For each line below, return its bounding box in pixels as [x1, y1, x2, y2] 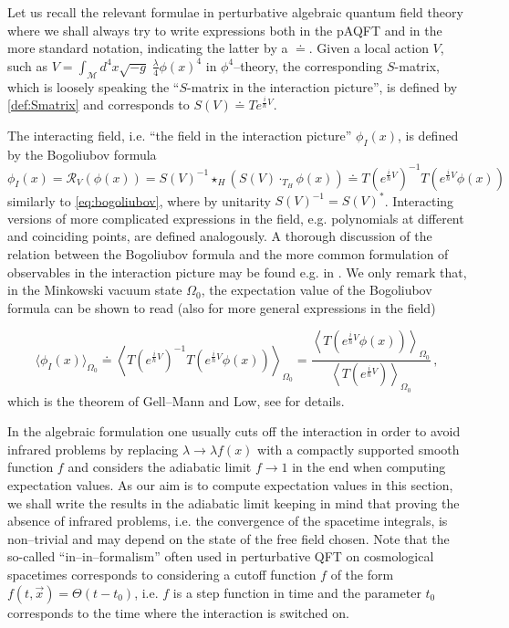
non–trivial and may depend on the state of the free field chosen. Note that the [7, 529, 450, 548]
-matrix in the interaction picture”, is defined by [187, 77, 458, 96]
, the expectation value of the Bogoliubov [201, 280, 432, 299]
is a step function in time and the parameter [172, 582, 421, 602]
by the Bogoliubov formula [7, 144, 157, 163]
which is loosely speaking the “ [7, 77, 180, 96]
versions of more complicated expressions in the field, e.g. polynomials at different [7, 208, 464, 227]
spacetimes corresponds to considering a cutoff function [7, 564, 317, 583]
